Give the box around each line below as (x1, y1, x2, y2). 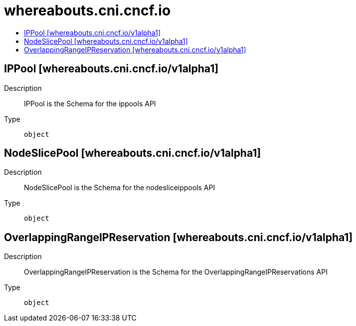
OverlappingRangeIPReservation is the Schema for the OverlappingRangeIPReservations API (24, 268, 328, 277)
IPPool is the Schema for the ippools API (24, 99, 156, 108)
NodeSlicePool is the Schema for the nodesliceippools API (24, 183, 215, 192)
